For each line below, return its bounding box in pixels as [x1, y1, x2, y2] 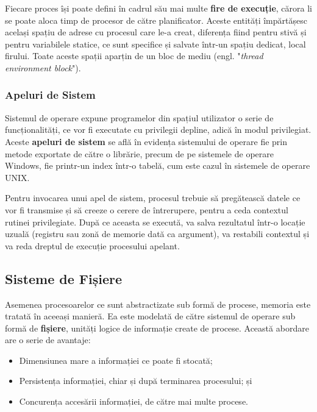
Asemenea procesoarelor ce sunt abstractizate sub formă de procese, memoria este [5, 297, 311, 310]
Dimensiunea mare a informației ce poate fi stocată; [19, 353, 213, 366]
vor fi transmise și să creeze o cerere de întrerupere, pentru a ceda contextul [5, 203, 288, 216]
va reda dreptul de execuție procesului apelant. [5, 239, 180, 252]
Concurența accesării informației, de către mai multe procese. [19, 395, 248, 408]
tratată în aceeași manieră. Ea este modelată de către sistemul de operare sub [5, 310, 296, 322]
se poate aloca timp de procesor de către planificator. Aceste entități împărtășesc [5, 13, 307, 26]
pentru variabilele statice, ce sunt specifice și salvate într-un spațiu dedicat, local [5, 37, 306, 50]
